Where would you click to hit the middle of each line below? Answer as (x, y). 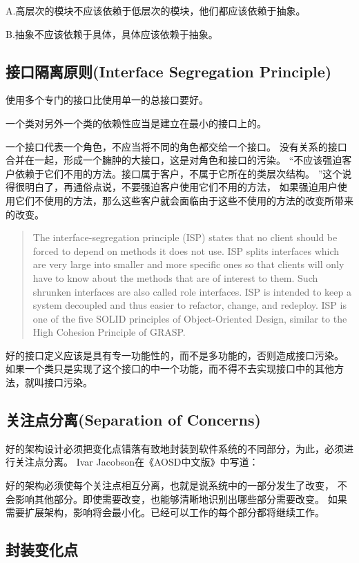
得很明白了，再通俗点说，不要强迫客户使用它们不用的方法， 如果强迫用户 (172, 187)
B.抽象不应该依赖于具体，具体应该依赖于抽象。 (112, 34)
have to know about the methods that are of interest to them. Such (175, 277)
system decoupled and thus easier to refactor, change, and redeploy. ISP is (190, 305)
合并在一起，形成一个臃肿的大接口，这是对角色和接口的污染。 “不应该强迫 (174, 160)
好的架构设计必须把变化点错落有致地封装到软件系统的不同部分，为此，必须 (175, 448)
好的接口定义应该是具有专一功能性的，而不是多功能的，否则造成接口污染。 (175, 355)
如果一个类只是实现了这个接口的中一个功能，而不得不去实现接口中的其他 (170, 369)
